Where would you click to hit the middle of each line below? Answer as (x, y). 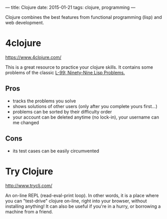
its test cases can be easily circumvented (56, 151)
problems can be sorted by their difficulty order (62, 112)
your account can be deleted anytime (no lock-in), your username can (86, 117)
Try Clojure (29, 171)
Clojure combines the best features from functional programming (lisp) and (84, 17)
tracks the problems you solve (44, 101)
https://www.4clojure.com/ (34, 57)
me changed (26, 122)
